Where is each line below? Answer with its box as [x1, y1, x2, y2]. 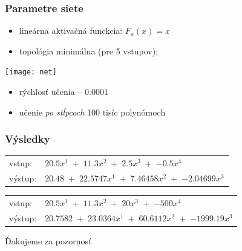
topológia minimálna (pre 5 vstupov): [19, 44, 159, 57]
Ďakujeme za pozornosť [5, 234, 92, 247]
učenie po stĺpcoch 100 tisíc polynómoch [19, 105, 166, 118]
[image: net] [5, 68, 57, 77]
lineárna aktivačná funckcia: [19, 24, 123, 37]
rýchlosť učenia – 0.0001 [19, 85, 108, 98]
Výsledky [5, 131, 50, 146]
